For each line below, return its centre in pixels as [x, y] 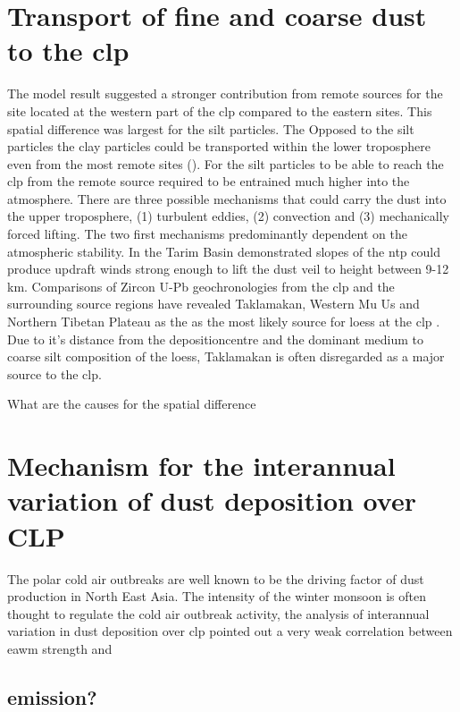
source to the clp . [54, 373]
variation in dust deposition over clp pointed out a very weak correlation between [230, 631]
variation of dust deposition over [212, 500]
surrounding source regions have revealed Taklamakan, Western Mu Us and [213, 304]
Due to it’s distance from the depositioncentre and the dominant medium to [216, 339]
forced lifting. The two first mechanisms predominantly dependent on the [207, 234]
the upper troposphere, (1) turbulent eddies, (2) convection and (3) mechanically [229, 216]
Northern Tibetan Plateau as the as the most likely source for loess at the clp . [224, 322]
